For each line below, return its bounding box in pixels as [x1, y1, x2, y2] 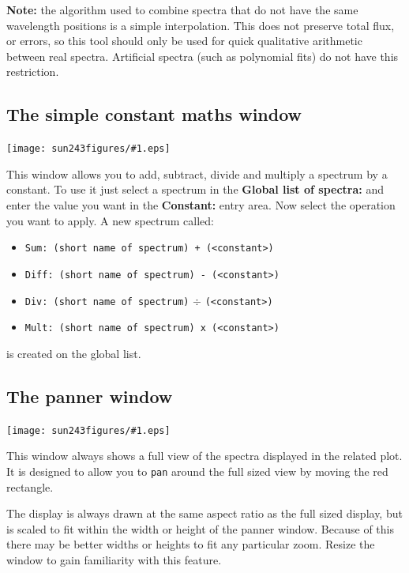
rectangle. [6, 478, 54, 495]
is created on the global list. [6, 345, 141, 361]
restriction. [6, 63, 59, 80]
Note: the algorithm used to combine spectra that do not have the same [6, 2, 358, 17]
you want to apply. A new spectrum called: [6, 212, 215, 228]
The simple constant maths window [6, 102, 302, 126]
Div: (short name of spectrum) [24, 296, 189, 307]
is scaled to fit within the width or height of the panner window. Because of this [6, 520, 394, 537]
